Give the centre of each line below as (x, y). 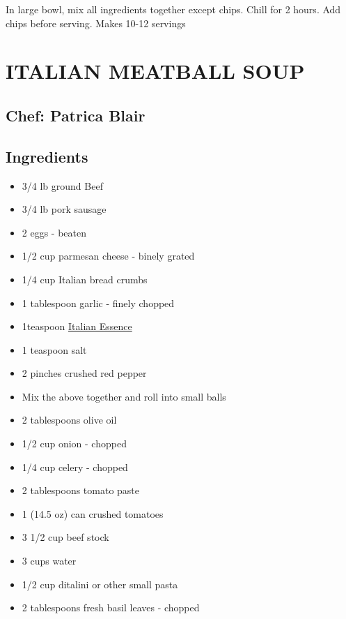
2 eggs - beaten (54, 232)
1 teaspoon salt (54, 349)
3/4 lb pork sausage (64, 209)
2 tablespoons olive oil (69, 420)
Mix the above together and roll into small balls (124, 396)
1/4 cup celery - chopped (75, 467)
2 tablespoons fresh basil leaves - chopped (111, 607)
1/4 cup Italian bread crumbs (85, 279)
